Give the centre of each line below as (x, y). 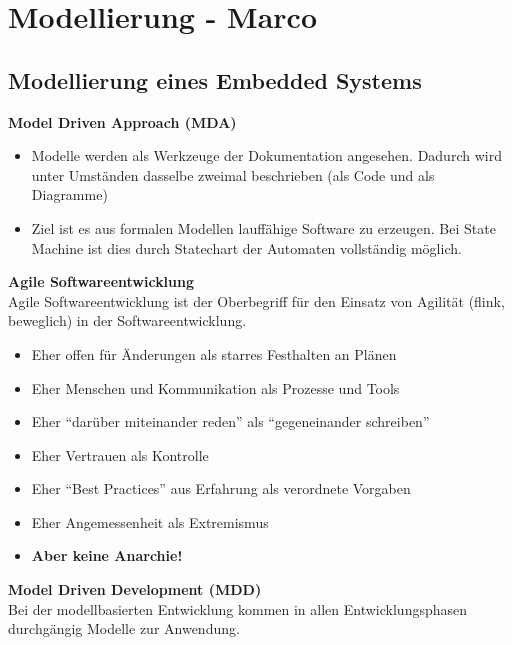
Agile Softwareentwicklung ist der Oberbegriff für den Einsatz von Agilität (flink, (256, 300)
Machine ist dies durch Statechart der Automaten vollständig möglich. (246, 247)
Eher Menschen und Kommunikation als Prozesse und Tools (215, 387)
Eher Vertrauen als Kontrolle (120, 454)
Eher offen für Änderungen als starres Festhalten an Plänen (214, 353)
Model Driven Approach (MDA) (122, 121)
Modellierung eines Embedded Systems (215, 79)
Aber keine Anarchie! (107, 555)
